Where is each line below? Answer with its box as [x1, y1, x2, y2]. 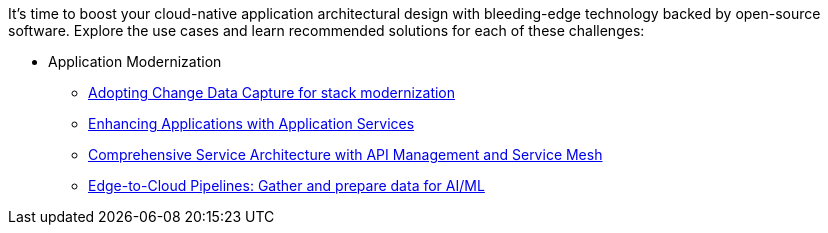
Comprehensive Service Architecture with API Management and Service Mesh [88, 146, 603, 163]
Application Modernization [48, 53, 222, 70]
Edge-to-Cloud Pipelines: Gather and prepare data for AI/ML [88, 177, 485, 194]
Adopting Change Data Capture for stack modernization [88, 84, 456, 101]
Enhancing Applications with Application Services [88, 115, 415, 132]
